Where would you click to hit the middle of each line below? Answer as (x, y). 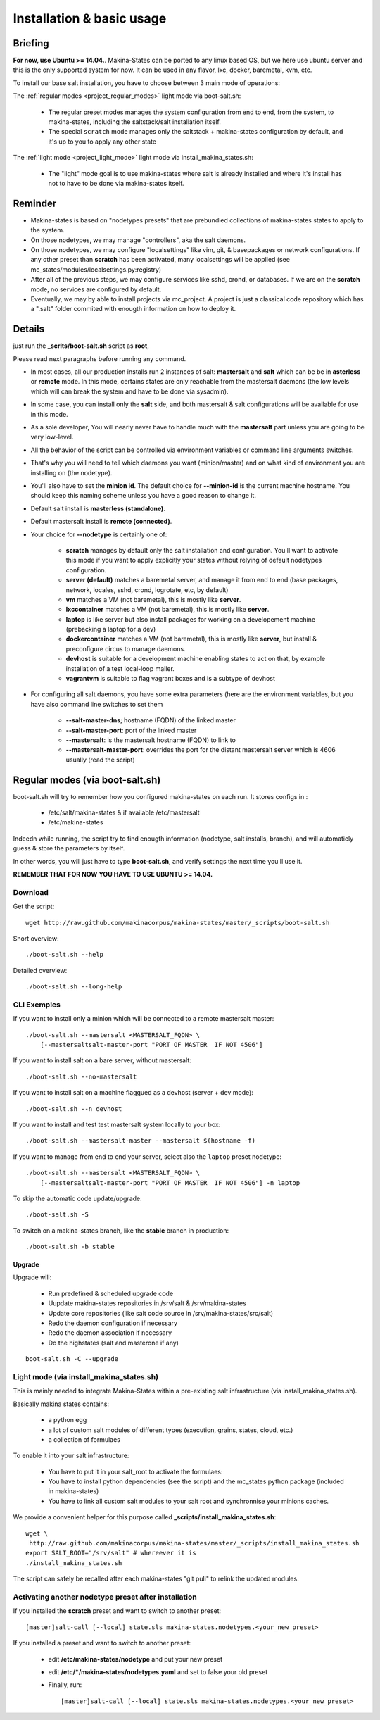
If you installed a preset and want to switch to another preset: (102, 1643)
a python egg (68, 1420)
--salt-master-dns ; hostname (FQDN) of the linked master (151, 720)
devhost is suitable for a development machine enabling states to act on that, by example (196, 659)
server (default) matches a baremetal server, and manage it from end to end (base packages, (202, 580)
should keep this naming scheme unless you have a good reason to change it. (144, 496)
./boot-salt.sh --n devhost (74, 1109)
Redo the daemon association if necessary (110, 1333)
